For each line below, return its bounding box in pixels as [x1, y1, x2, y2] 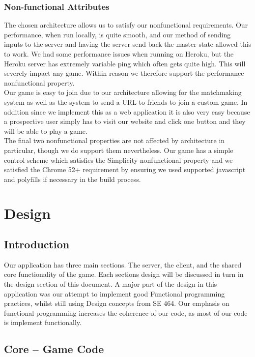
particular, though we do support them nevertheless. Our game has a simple [4, 145, 233, 155]
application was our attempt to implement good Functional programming [4, 288, 225, 298]
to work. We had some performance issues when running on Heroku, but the [4, 49, 234, 59]
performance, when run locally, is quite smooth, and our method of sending [4, 29, 231, 39]
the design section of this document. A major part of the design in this [4, 279, 217, 289]
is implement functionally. [4, 317, 82, 327]
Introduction [4, 237, 70, 252]
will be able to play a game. [4, 125, 87, 136]
